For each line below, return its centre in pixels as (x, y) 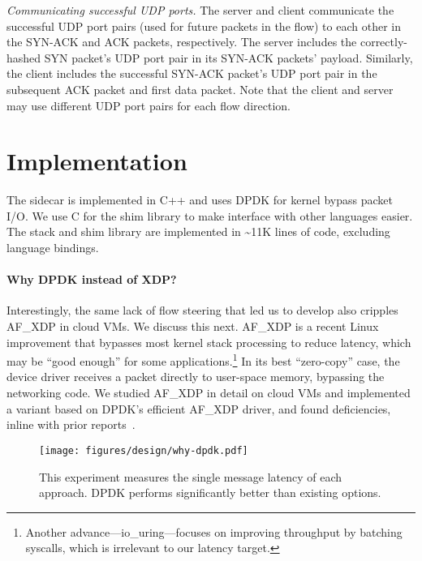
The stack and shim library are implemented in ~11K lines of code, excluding (198, 231)
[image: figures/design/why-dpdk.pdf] (144, 450)
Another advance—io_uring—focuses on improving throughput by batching (214, 531)
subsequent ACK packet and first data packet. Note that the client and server (200, 89)
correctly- (383, 42)
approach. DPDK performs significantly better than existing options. (210, 492)
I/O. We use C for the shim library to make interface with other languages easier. (210, 215)
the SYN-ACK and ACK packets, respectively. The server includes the (182, 42)
